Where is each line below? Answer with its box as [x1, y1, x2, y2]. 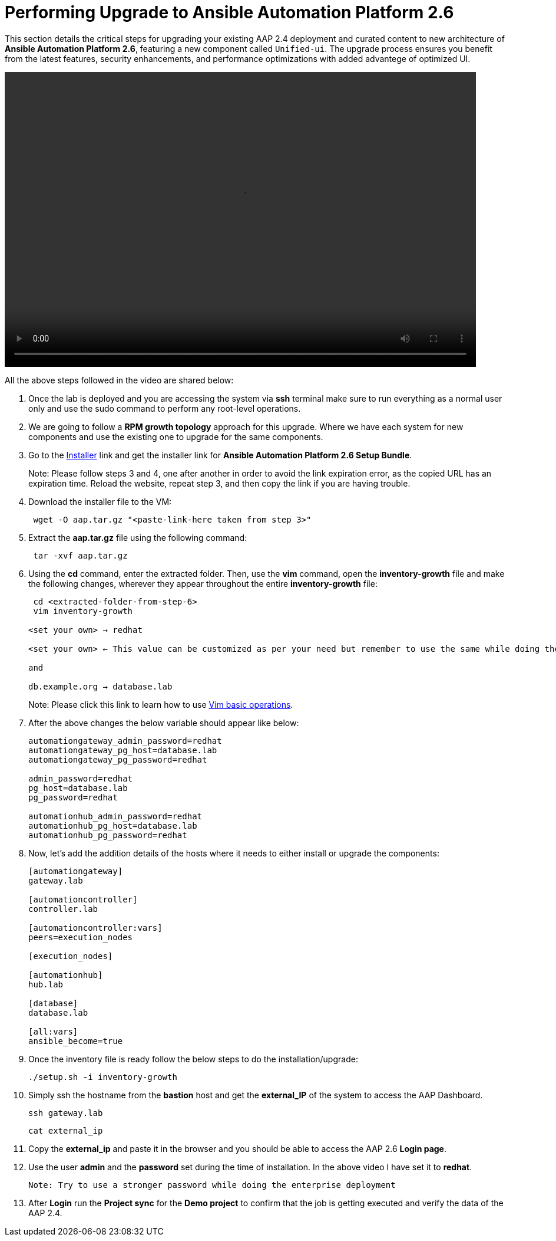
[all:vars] [28, 1026, 78, 1036]
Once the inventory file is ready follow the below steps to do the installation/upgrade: [28, 1053, 358, 1064]
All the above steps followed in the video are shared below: [5, 375, 234, 385]
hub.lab [28, 979, 64, 989]
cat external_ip [28, 1125, 103, 1135]
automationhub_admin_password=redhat [28, 811, 203, 821]
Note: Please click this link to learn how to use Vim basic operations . [28, 699, 293, 710]
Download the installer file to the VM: [28, 496, 172, 507]
